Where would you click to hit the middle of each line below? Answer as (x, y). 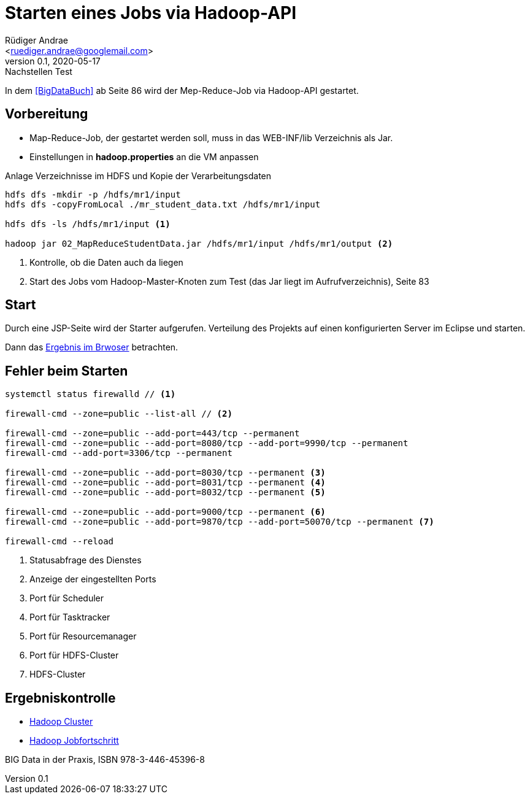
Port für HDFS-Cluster (74, 655)
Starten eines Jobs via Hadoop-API (151, 13)
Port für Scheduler (67, 598)
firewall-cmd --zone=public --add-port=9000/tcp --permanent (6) (165, 512)
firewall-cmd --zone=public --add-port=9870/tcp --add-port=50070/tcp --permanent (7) (220, 522)
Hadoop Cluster (61, 722)
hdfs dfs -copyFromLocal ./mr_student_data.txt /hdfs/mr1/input (163, 204)
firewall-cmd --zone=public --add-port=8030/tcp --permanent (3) (165, 473)
